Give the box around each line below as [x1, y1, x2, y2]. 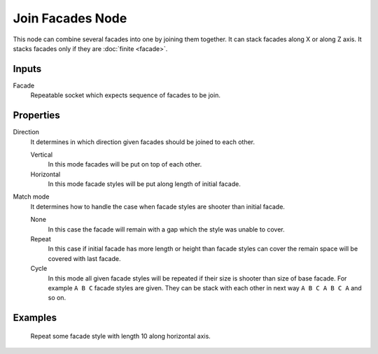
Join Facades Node [13, 10, 127, 26]
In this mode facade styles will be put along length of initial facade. [48, 180, 241, 188]
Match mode [13, 192, 50, 201]
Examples [13, 312, 57, 324]
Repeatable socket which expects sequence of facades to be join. [30, 91, 220, 99]
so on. [48, 294, 66, 302]
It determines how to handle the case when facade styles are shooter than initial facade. [30, 202, 285, 211]
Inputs [13, 63, 42, 75]
